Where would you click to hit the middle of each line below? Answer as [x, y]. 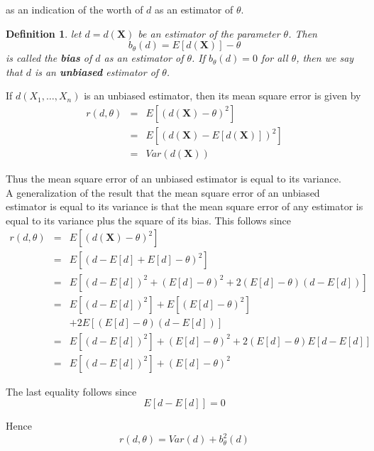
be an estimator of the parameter [209, 33]
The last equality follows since [71, 391]
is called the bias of [49, 58]
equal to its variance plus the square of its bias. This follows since [148, 220]
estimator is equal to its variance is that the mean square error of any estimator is [185, 206]
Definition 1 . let [44, 33]
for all [274, 58]
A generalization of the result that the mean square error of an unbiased [163, 192]
